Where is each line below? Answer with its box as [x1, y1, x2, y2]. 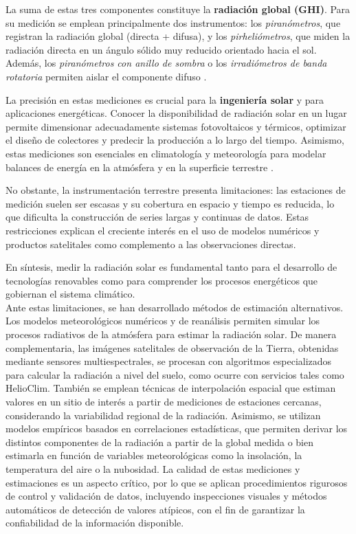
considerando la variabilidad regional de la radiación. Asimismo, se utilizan [5, 408, 321, 422]
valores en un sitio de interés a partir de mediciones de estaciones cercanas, [5, 394, 322, 409]
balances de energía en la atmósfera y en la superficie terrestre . [5, 159, 274, 174]
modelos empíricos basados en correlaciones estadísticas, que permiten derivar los [5, 421, 348, 436]
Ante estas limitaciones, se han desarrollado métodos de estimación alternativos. [5, 300, 344, 314]
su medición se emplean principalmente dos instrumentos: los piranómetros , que [5, 15, 341, 30]
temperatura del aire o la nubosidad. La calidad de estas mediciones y [5, 462, 300, 476]
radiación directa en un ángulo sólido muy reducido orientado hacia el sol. [5, 42, 317, 56]
